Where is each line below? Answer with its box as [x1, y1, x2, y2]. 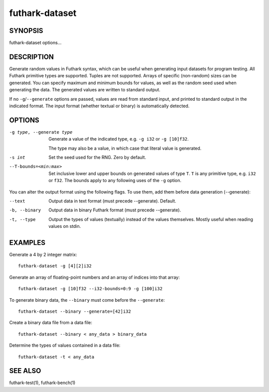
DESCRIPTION [9, 52, 54, 61]
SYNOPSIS [9, 26, 43, 35]
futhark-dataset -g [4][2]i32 [18, 263, 92, 269]
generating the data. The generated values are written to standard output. [9, 87, 160, 93]
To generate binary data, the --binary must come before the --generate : [9, 297, 165, 303]
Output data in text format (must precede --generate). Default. [48, 197, 176, 204]
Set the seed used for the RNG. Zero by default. [48, 155, 146, 160]
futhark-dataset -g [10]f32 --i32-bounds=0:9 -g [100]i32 [18, 286, 163, 292]
